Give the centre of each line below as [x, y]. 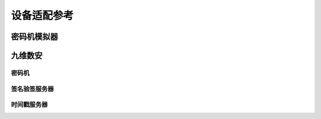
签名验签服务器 [32, 89]
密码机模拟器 [34, 37]
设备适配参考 [43, 15]
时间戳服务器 [29, 105]
